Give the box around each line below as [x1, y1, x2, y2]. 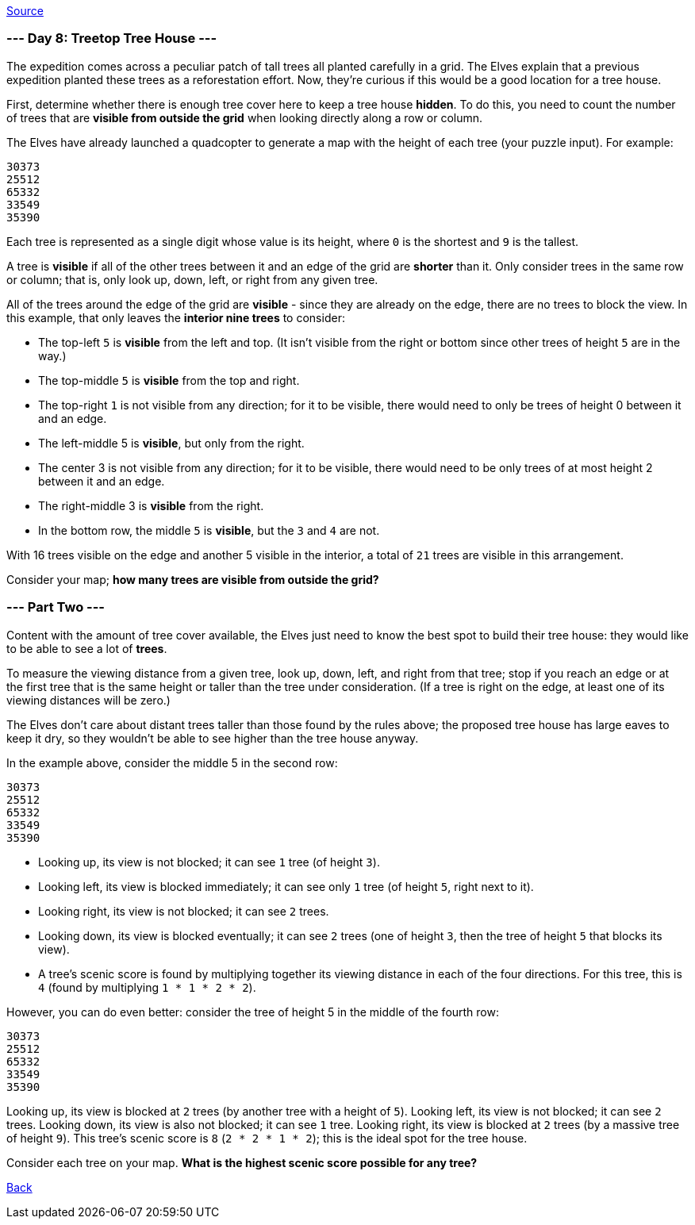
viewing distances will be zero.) [6, 693, 171, 707]
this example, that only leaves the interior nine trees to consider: [6, 310, 345, 324]
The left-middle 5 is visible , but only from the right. [38, 436, 305, 450]
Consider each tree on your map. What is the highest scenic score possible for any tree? [6, 1155, 478, 1169]
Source [6, 4, 44, 17]
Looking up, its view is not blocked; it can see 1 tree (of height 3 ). [38, 854, 380, 869]
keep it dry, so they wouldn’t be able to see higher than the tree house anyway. [6, 731, 419, 745]
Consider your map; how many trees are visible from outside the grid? [6, 572, 379, 586]
